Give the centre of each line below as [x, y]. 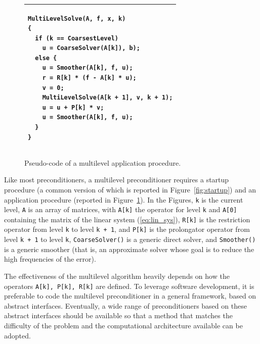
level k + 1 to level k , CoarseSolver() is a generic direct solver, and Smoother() [130, 239]
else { [46, 58]
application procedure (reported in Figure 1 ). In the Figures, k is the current [124, 199]
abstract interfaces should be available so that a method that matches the [118, 315]
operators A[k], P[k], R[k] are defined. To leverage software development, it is [129, 286]
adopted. [17, 335]
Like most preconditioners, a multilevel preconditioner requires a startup [117, 180]
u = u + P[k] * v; [73, 107]
